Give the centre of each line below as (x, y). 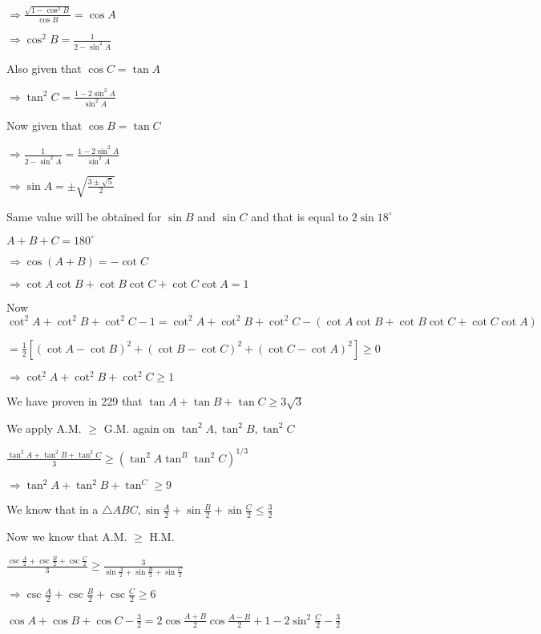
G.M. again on (139, 428)
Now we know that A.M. (67, 537)
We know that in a (52, 509)
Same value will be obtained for (84, 216)
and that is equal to (300, 216)
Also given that (44, 68)
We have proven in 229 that (75, 401)
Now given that (44, 125)
